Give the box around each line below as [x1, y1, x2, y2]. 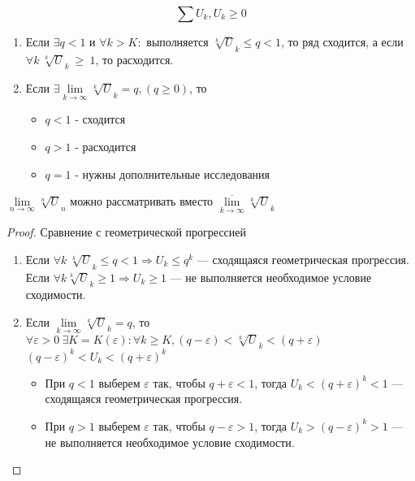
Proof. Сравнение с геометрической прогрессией [6, 223, 247, 240]
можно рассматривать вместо [70, 193, 214, 210]
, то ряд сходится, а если [281, 33, 404, 50]
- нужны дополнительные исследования [75, 165, 270, 182]
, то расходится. [95, 50, 174, 67]
